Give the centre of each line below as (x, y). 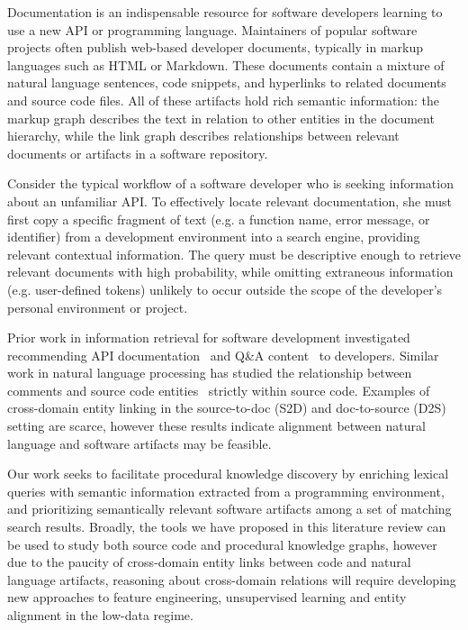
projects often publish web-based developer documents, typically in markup (216, 47)
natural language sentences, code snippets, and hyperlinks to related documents (227, 82)
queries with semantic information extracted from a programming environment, (226, 491)
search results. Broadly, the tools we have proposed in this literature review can (227, 527)
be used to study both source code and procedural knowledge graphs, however (222, 544)
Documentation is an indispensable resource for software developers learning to (225, 12)
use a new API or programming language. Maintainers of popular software (212, 29)
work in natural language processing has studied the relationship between (210, 373)
